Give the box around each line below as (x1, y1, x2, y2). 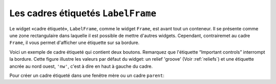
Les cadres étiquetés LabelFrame (9, 8, 157, 19)
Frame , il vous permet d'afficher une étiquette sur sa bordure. (9, 39, 140, 46)
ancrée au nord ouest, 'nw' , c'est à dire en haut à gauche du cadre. (9, 63, 153, 69)
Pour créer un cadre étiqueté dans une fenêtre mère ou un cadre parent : (9, 72, 165, 78)
